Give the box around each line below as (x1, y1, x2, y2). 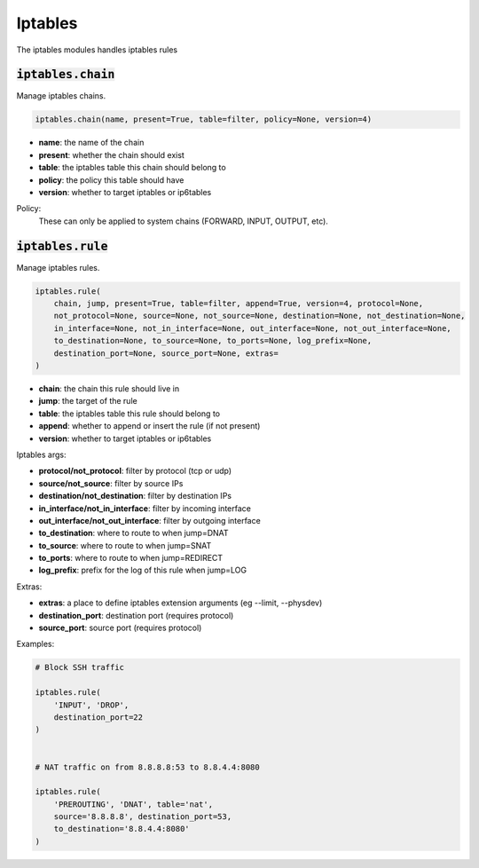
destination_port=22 (53, 712, 144, 722)
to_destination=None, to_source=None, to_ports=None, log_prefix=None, (53, 335, 373, 346)
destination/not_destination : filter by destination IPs (38, 491, 232, 501)
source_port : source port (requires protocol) (38, 622, 202, 634)
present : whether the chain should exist (38, 149, 185, 160)
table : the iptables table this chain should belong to (38, 162, 226, 173)
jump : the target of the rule (38, 396, 137, 406)
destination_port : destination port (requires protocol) (38, 610, 234, 620)
